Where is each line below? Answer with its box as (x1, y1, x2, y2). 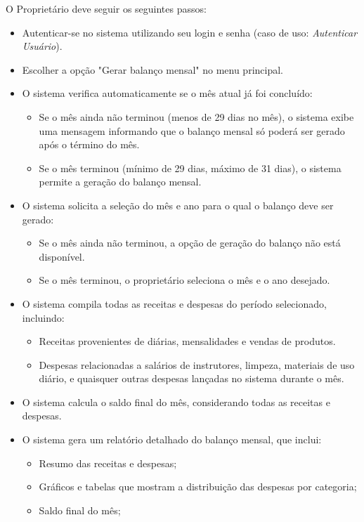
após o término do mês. (39, 137, 140, 152)
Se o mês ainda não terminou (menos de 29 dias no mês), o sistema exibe (39, 109, 354, 124)
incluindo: (22, 310, 65, 325)
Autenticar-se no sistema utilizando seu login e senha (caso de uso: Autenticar (22, 25, 358, 39)
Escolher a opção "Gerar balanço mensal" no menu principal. (22, 62, 283, 77)
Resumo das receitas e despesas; (39, 455, 177, 470)
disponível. (39, 249, 85, 263)
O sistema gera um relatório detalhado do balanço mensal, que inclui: (22, 432, 322, 447)
